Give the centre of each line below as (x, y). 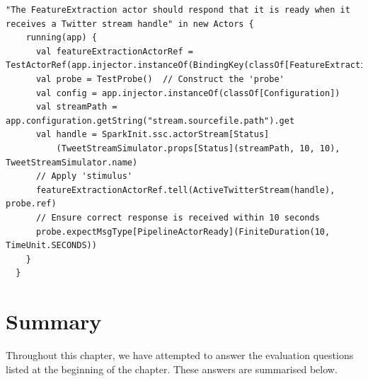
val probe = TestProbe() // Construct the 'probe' (160, 79)
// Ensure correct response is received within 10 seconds (178, 217)
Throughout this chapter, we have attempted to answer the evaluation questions (180, 355)
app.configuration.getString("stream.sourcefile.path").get (150, 121)
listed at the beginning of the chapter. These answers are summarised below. (172, 369)
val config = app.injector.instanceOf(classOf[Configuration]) (188, 93)
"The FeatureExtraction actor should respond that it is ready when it (178, 10)
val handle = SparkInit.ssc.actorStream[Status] (153, 135)
